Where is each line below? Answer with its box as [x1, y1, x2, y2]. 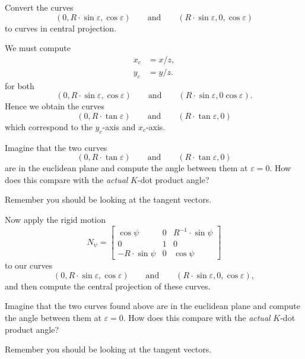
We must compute [5, 42, 71, 54]
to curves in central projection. [5, 21, 117, 34]
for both [5, 79, 34, 92]
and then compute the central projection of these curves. [5, 279, 211, 292]
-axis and [102, 120, 136, 133]
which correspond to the [5, 120, 93, 133]
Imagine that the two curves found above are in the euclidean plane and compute [5, 300, 300, 312]
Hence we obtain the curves [5, 100, 105, 112]
